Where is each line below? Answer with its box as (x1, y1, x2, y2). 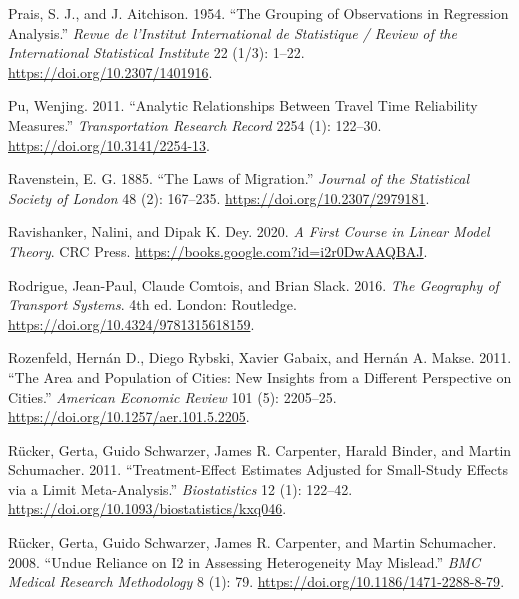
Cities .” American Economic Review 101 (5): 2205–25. (8, 386, 337, 407)
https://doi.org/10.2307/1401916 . (8, 61, 213, 82)
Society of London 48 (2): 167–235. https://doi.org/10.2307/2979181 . (8, 187, 430, 208)
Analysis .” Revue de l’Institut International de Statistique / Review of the (8, 22, 457, 43)
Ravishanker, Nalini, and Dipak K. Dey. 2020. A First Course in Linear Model (8, 221, 490, 242)
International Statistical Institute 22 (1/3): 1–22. (8, 42, 305, 63)
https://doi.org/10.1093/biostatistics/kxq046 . (8, 498, 287, 519)
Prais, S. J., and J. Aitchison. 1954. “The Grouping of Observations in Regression (8, 3, 509, 23)
